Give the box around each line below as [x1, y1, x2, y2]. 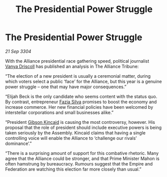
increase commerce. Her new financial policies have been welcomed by [5, 104, 153, 110]
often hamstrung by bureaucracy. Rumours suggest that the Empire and [5, 160, 153, 166]
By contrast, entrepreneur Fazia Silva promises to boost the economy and [5, 99, 157, 105]
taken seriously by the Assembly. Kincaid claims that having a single [5, 129, 146, 136]
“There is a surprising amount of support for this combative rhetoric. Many [5, 150, 159, 156]
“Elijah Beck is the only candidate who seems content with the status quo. [5, 93, 157, 99]
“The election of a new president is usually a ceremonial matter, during [5, 73, 151, 79]
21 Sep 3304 [5, 48, 31, 54]
